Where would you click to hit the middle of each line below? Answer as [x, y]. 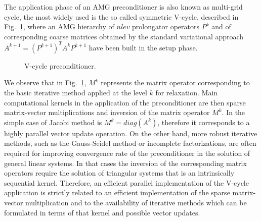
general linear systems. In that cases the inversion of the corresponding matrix [125, 163]
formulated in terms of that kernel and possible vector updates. [102, 212]
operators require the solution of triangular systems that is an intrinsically [119, 173]
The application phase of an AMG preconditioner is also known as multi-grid [123, 7]
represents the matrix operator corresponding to [175, 82]
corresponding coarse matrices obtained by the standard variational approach [124, 36]
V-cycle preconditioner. [60, 65]
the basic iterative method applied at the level [76, 93]
